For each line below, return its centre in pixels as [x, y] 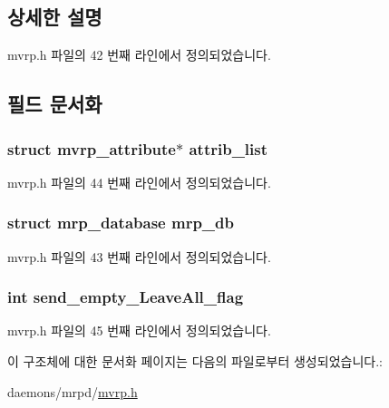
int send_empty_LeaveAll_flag [126, 297]
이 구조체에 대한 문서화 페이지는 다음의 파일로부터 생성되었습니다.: [195, 361]
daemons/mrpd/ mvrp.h [73, 391]
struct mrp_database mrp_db [121, 223]
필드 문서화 [55, 104]
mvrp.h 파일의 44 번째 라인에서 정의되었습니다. [139, 182]
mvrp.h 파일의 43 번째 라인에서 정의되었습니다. [139, 256]
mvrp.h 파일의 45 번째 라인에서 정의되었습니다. [139, 330]
